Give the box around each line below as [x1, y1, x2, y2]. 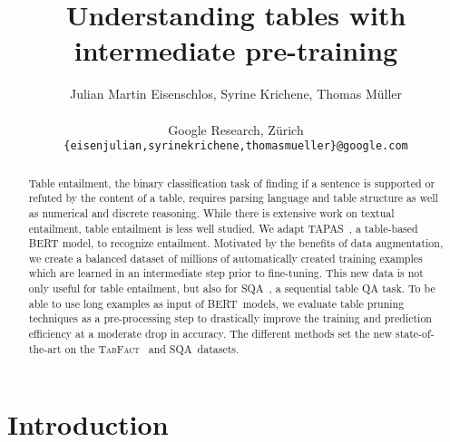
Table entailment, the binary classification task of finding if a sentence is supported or [28, 175, 435, 190]
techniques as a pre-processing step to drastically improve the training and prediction [28, 311, 432, 326]
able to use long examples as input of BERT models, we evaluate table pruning [28, 295, 405, 311]
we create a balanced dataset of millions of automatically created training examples [28, 250, 423, 265]
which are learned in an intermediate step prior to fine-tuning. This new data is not [28, 265, 424, 281]
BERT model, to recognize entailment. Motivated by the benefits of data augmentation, [28, 235, 444, 251]
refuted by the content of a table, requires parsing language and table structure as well [28, 190, 438, 206]
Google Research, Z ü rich [168, 120, 304, 139]
